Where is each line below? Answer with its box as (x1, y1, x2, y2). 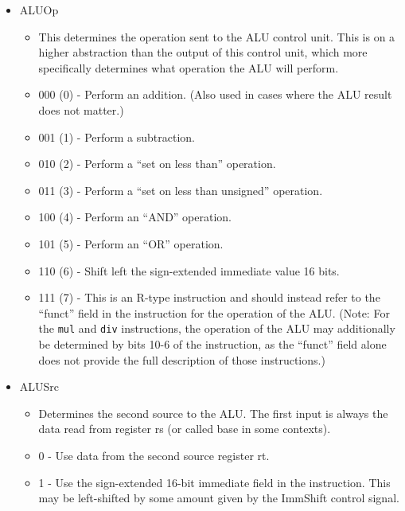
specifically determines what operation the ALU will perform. (38, 59, 339, 76)
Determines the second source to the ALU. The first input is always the (38, 404, 388, 421)
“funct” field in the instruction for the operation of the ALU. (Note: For (38, 304, 390, 321)
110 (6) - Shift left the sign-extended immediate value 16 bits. (38, 262, 340, 279)
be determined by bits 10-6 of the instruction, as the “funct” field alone (38, 335, 387, 352)
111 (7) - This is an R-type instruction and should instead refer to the (38, 289, 380, 306)
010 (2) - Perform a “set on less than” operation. (38, 155, 276, 172)
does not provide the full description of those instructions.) (38, 351, 325, 368)
